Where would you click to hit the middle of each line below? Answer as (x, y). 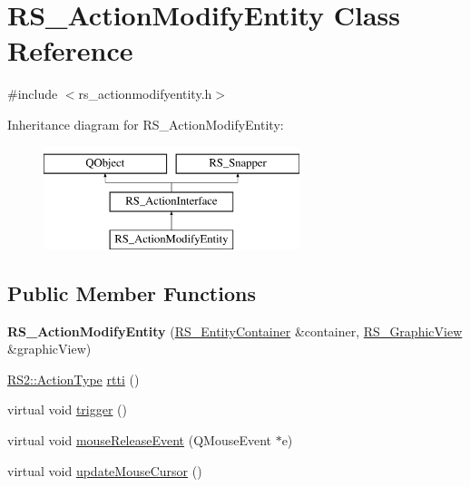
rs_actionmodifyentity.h (145, 94)
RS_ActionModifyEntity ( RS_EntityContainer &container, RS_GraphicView (235, 331)
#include (33, 94)
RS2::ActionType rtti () (73, 379)
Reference (70, 50)
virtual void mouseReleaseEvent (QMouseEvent (139, 440)
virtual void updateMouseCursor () (105, 470)
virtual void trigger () (67, 409)
